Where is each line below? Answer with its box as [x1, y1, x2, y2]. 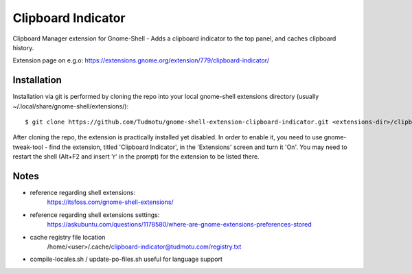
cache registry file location [30, 233, 106, 241]
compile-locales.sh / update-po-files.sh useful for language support [30, 255, 223, 264]
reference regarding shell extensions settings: [30, 210, 160, 219]
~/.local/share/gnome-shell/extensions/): [12, 102, 129, 110]
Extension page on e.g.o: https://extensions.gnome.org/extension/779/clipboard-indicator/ [12, 56, 269, 65]
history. [12, 43, 34, 52]
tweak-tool [12, 143, 44, 151]
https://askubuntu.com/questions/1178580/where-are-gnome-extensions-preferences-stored [47, 220, 312, 229]
